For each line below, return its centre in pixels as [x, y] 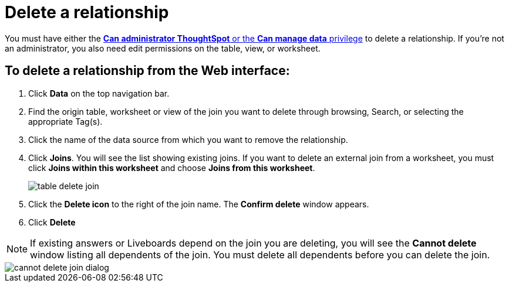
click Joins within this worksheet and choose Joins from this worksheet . [172, 168]
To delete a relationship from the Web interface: [147, 71]
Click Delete [52, 222]
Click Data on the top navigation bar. [99, 93]
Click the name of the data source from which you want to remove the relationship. [188, 139]
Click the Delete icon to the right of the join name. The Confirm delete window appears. [199, 204]
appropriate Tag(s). [65, 121]
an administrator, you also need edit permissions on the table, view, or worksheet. [163, 48]
